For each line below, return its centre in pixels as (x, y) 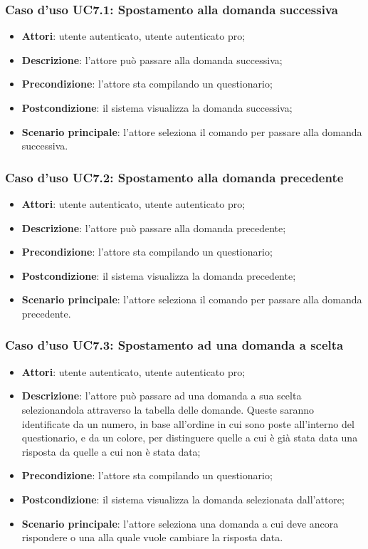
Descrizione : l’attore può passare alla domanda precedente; (154, 228)
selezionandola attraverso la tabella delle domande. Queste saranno (168, 409)
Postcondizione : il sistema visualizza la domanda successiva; (157, 108)
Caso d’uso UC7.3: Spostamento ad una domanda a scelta (174, 345)
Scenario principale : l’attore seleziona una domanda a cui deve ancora (180, 523)
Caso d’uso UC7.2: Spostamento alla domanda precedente (174, 177)
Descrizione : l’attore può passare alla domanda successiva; (152, 59)
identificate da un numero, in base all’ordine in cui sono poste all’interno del (188, 423)
